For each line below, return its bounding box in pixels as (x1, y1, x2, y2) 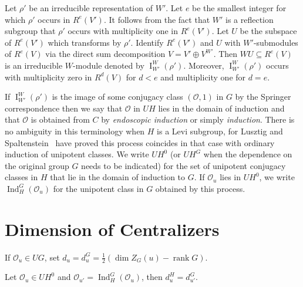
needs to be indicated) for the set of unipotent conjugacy (81, 159, 286, 171)
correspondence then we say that (5, 102, 123, 114)
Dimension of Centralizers (5, 217, 220, 241)
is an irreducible (5, 59, 63, 71)
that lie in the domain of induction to (50, 171, 186, 183)
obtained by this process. (155, 182, 245, 194)
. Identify (130, 36, 164, 48)
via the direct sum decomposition (45, 48, 166, 60)
